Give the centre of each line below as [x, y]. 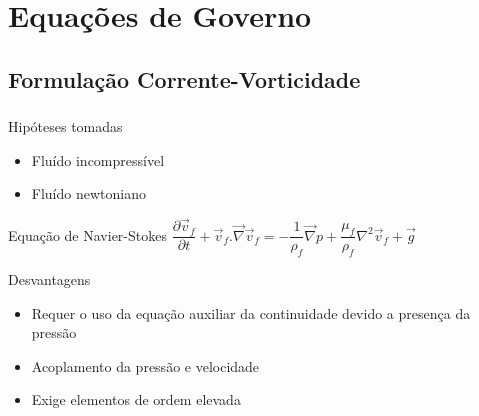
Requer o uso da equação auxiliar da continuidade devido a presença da [251, 312]
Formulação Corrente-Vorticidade [184, 78]
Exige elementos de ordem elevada [136, 399]
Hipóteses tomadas [65, 126]
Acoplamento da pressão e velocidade [145, 365]
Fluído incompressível [98, 159]
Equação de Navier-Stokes [87, 234]
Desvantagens [49, 278]
